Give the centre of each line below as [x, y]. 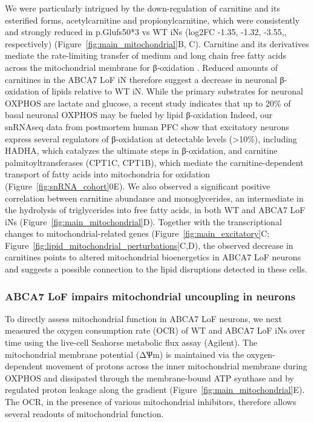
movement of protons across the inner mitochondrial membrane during [176, 366]
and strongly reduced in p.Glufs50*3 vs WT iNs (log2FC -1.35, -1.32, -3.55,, [146, 32]
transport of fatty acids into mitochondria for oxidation [108, 174]
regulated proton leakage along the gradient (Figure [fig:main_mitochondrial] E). [155, 390]
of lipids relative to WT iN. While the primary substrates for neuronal [172, 91]
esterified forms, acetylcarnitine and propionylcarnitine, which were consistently [152, 20]
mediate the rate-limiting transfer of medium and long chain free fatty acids [146, 55]
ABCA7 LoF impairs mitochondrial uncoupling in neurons [150, 296]
